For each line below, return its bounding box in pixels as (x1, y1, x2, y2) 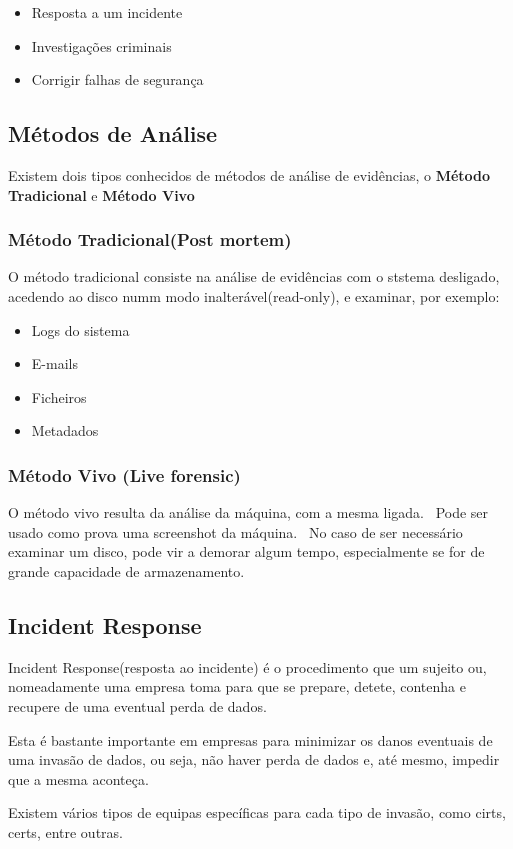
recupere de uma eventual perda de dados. (8, 695, 267, 716)
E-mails (31, 353, 78, 374)
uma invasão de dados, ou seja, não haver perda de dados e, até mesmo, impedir (8, 749, 500, 770)
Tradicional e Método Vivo (8, 184, 195, 205)
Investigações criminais (31, 35, 172, 56)
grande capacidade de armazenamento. (8, 560, 245, 581)
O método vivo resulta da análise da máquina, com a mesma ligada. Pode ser (8, 502, 489, 523)
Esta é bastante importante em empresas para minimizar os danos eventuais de (8, 729, 493, 750)
